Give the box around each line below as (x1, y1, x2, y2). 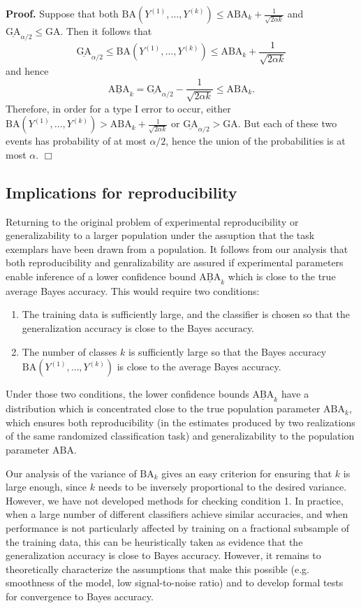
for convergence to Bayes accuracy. (6, 589, 154, 603)
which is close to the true (228, 268, 336, 283)
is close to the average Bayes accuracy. (117, 359, 281, 374)
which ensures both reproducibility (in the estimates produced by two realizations (6, 414, 355, 429)
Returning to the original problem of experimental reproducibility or (6, 214, 299, 229)
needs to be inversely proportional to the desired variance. (98, 479, 347, 494)
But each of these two (244, 116, 337, 131)
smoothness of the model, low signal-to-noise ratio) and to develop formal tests (6, 575, 344, 590)
